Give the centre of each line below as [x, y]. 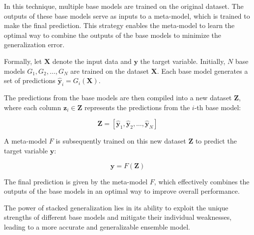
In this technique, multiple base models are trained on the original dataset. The [124, 6]
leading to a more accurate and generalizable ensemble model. [97, 226]
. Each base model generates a [202, 71]
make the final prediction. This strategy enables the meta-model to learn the [119, 25]
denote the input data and [92, 61]
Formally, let [23, 61]
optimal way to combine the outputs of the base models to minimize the [113, 35]
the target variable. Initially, [183, 61]
